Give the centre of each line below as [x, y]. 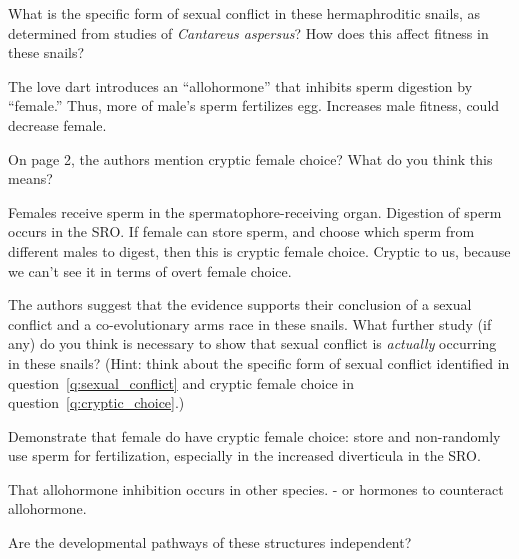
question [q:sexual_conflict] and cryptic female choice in [181, 382]
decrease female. [57, 124]
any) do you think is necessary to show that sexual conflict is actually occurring [252, 343]
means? [30, 178]
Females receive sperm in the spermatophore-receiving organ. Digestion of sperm [255, 211]
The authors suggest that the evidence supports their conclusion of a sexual [240, 304]
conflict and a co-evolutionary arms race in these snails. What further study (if [250, 323]
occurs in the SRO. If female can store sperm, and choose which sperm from [241, 231]
